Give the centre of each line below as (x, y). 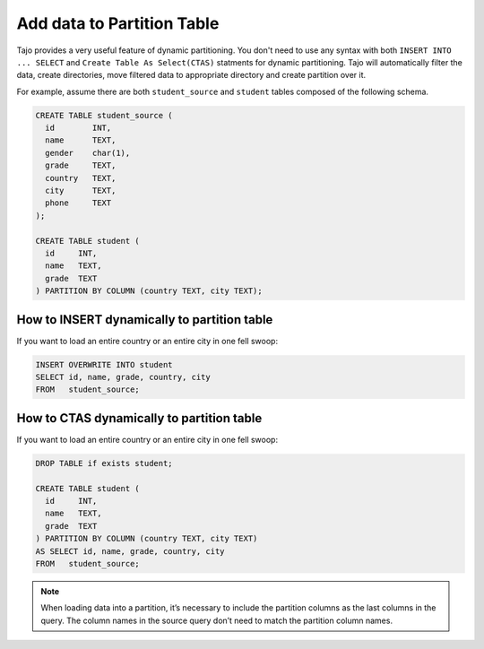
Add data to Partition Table (118, 23)
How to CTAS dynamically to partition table (139, 418)
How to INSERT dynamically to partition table (145, 320)
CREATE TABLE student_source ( (104, 115)
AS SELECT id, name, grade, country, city (130, 551)
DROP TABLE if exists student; (104, 463)
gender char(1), (88, 153)
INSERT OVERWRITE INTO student (104, 364)
